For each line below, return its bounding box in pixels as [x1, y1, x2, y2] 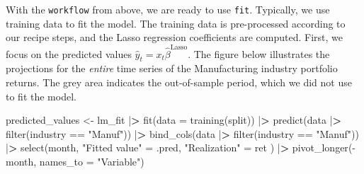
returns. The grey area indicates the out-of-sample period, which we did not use [6, 74, 352, 89]
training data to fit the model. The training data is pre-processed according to [6, 16, 346, 30]
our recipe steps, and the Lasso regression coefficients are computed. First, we [6, 30, 343, 45]
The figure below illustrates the [193, 46, 330, 61]
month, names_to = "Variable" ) [6, 153, 144, 168]
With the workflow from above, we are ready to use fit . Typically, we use [6, 2, 330, 16]
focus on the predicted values [6, 46, 132, 61]
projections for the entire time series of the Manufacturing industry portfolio [6, 61, 338, 76]
